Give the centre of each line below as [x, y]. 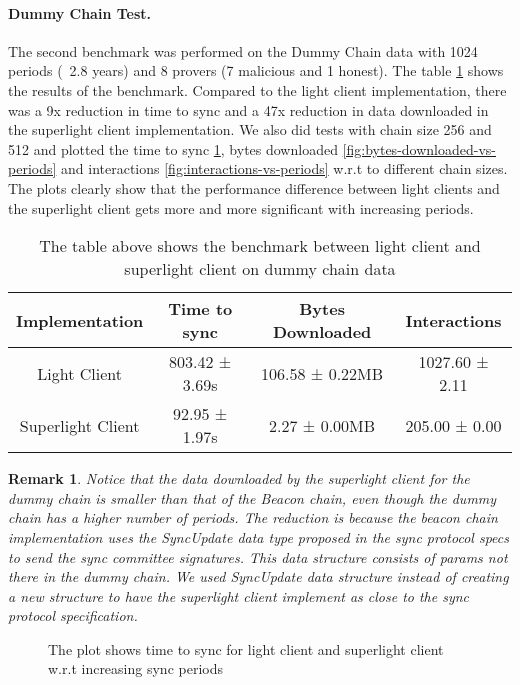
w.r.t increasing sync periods [135, 668]
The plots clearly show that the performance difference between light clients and [254, 187]
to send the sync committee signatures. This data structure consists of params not [258, 556]
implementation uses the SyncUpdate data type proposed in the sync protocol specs [258, 536]
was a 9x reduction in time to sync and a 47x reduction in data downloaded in [248, 109]
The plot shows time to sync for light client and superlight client [246, 648]
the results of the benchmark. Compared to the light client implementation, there [257, 89]
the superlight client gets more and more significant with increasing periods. [241, 207]
